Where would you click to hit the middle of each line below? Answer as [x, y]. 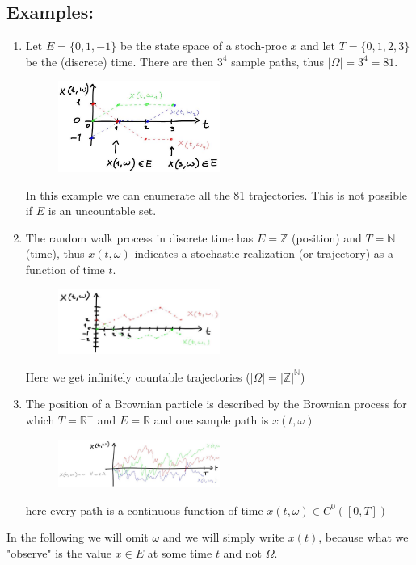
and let [318, 46]
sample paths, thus [278, 61]
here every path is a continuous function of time [144, 510]
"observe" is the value [59, 552]
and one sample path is [211, 419]
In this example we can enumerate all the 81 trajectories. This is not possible [216, 194]
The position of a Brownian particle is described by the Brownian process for [216, 404]
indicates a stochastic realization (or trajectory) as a [264, 253]
